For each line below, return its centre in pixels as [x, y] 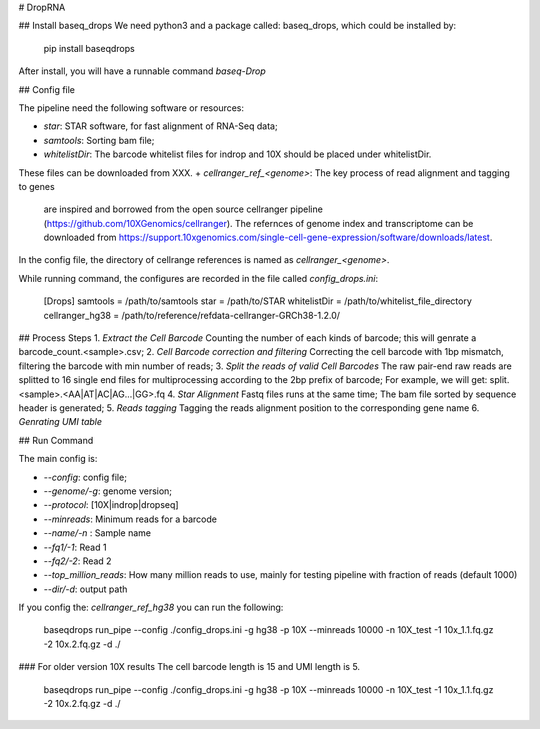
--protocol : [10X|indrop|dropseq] [111, 505]
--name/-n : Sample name [97, 533]
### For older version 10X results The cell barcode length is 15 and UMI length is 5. [189, 667]
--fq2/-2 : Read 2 [77, 561]
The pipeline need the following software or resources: [131, 107]
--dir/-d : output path [85, 589]
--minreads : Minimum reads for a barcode [130, 519]
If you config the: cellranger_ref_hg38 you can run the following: [151, 607]
